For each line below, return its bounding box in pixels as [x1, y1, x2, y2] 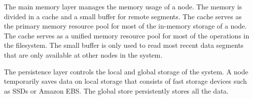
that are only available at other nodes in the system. [4, 49, 163, 60]
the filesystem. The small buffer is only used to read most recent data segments [4, 40, 244, 50]
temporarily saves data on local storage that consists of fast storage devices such [4, 76, 247, 86]
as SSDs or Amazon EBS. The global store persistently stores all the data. [4, 85, 229, 96]
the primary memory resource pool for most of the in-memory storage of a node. [4, 21, 247, 31]
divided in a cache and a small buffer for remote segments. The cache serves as [4, 11, 242, 21]
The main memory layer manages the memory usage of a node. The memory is [4, 1, 242, 11]
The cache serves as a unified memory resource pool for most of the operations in [4, 30, 250, 40]
